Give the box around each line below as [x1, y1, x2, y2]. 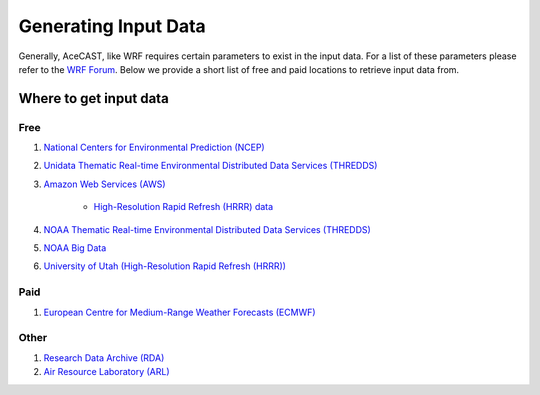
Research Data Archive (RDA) [43, 351, 165, 364]
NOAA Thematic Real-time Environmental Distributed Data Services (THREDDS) [43, 223, 372, 235]
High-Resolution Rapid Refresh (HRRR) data [93, 201, 274, 213]
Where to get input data [18, 90, 169, 107]
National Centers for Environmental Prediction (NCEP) [43, 141, 265, 154]
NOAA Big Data [43, 242, 107, 254]
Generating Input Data [18, 15, 207, 37]
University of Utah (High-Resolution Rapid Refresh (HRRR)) [43, 260, 287, 272]
